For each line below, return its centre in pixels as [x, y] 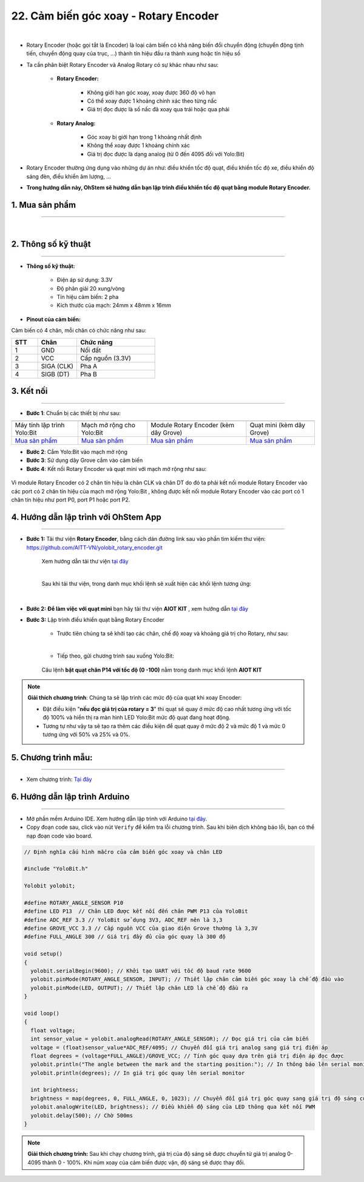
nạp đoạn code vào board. [59, 836]
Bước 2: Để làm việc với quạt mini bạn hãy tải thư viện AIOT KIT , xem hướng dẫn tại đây [137, 608]
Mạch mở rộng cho [108, 425]
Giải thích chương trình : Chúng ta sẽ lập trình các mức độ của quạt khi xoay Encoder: [135, 698]
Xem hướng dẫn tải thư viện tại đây [85, 562]
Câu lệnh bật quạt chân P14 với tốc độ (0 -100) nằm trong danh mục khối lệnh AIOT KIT [152, 670]
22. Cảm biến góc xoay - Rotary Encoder [115, 16]
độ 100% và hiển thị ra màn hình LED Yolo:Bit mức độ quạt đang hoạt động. [136, 718]
